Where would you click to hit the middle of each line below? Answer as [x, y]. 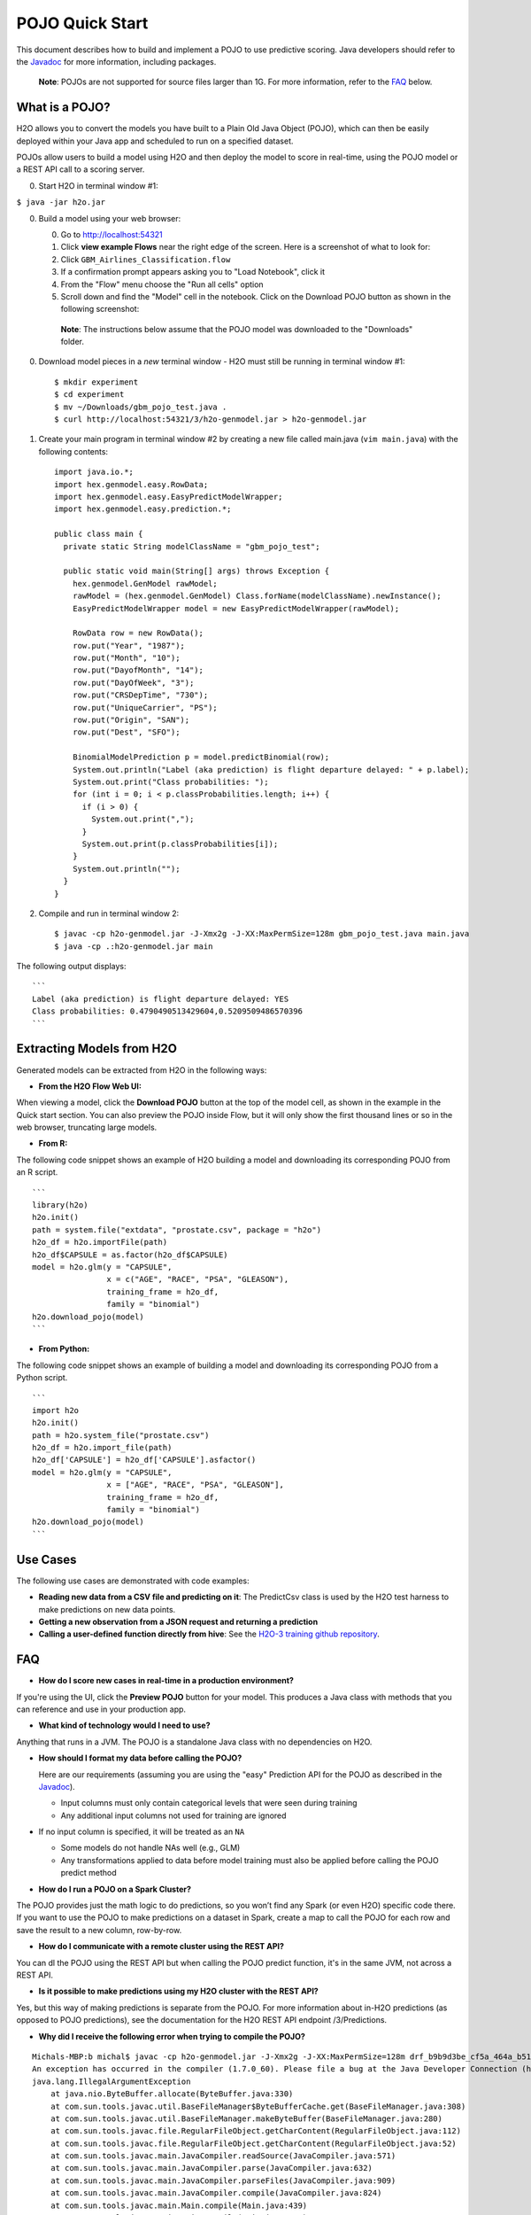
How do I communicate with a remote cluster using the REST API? [162, 1947]
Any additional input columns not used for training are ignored [173, 1815]
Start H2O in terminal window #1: [98, 185]
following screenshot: [100, 309]
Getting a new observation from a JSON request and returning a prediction [178, 1621]
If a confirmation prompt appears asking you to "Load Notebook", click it [192, 272]
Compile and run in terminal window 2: [109, 913]
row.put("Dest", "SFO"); [126, 732]
